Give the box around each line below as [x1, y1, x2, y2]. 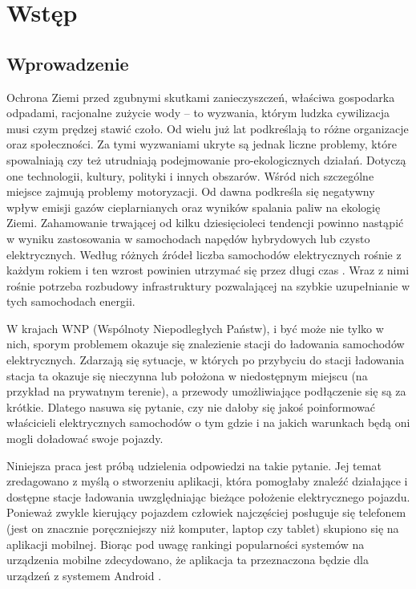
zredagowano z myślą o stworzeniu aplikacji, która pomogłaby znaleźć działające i [6, 473, 408, 489]
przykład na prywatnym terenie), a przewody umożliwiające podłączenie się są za [6, 383, 406, 400]
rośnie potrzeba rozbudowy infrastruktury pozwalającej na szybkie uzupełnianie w [6, 277, 410, 294]
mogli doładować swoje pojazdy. [6, 430, 164, 447]
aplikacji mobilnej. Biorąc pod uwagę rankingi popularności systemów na [6, 535, 365, 552]
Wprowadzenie [6, 51, 129, 75]
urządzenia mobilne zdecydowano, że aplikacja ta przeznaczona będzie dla [6, 551, 369, 568]
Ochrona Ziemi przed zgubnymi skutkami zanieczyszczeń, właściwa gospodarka [6, 88, 395, 105]
